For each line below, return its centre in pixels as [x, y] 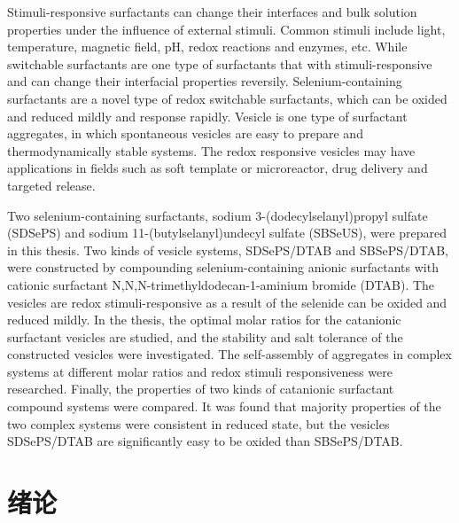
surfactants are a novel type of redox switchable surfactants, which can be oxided [227, 98]
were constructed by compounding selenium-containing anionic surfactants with [223, 267]
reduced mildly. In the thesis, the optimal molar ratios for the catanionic [204, 320]
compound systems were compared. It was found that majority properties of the [224, 406]
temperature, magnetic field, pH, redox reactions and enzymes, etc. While [207, 47]
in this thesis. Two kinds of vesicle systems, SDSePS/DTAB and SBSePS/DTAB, [228, 250]
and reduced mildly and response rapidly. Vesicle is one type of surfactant [207, 116]
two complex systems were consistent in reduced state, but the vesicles [198, 423]
